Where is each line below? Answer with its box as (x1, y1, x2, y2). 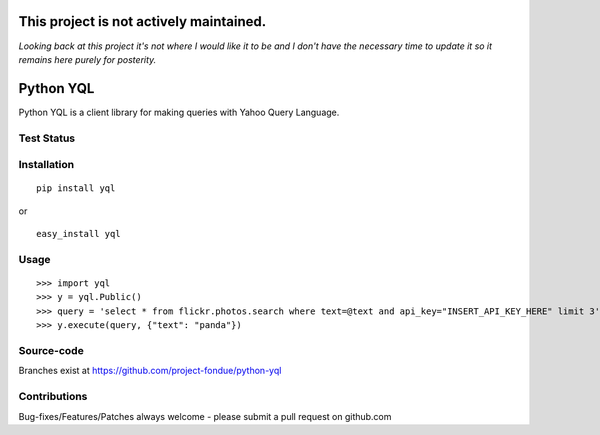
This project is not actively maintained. (18, 13, 267, 30)
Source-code (18, 344, 84, 357)
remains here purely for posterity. (18, 53, 157, 65)
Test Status (18, 131, 76, 145)
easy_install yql (36, 228, 121, 240)
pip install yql (36, 183, 116, 194)
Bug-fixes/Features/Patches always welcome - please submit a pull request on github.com (18, 410, 392, 422)
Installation (18, 158, 75, 172)
